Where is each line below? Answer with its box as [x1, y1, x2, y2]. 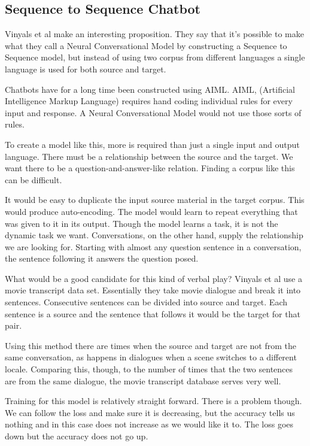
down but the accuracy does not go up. [5, 430, 148, 442]
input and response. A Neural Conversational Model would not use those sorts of [5, 106, 302, 119]
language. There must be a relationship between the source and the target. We [5, 150, 293, 162]
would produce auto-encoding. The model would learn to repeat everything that [5, 205, 298, 217]
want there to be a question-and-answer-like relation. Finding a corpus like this [5, 162, 295, 174]
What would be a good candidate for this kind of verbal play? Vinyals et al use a [5, 272, 302, 284]
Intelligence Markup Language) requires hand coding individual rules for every [5, 95, 293, 107]
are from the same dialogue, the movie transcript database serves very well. [5, 374, 281, 387]
